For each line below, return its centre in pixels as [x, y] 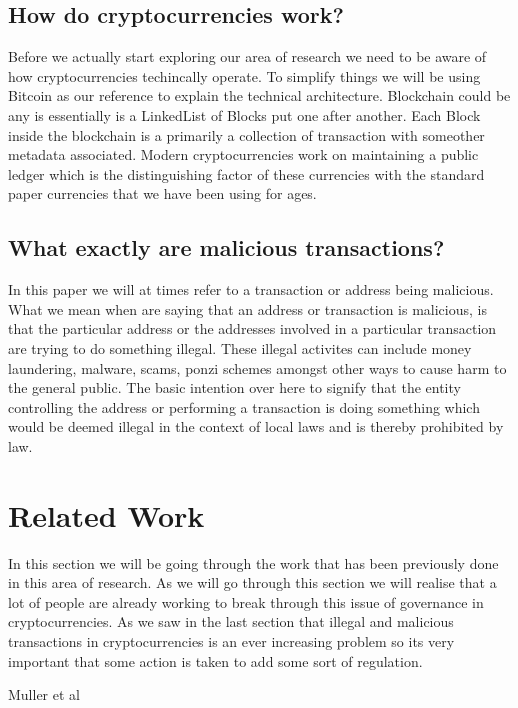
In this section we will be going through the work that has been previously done [253, 562]
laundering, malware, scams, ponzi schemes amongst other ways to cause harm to [257, 367]
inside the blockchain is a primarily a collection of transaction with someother [246, 134]
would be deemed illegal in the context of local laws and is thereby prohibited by [256, 426]
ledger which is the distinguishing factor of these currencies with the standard [246, 173]
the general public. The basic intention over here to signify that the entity [234, 387]
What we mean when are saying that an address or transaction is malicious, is [247, 308]
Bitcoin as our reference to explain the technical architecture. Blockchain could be [259, 95]
